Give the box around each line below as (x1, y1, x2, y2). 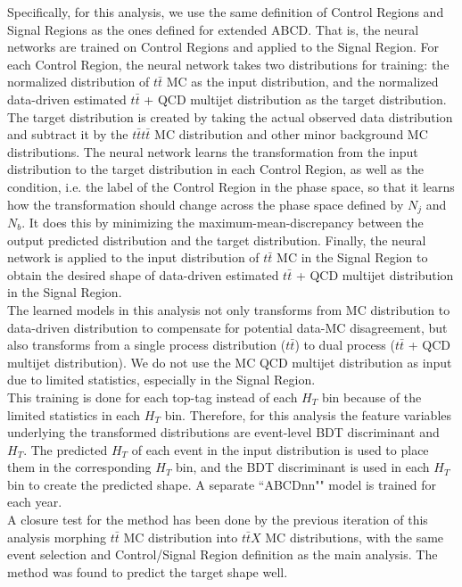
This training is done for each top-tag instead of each (7, 387, 298, 406)
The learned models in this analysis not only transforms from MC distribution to (7, 300, 450, 318)
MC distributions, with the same (265, 527, 444, 546)
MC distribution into (123, 527, 238, 546)
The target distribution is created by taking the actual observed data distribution (7, 107, 453, 126)
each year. (7, 492, 62, 511)
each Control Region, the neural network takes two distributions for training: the (7, 54, 450, 73)
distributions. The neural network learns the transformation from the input (7, 142, 418, 161)
